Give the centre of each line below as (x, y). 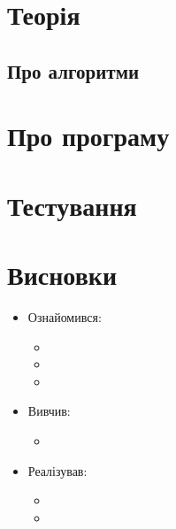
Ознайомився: (65, 317)
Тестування (72, 205)
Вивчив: (49, 411)
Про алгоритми (73, 70)
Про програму (88, 136)
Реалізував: (57, 470)
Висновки (62, 275)
